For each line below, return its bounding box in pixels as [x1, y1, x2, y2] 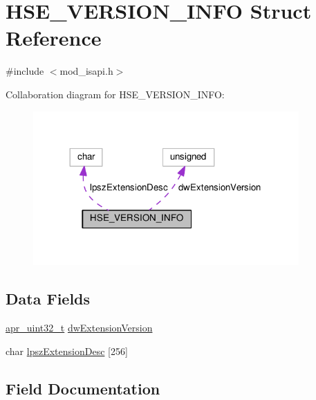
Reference [6, 24, 102, 52]
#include [6, 64, 44, 78]
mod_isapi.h [59, 64, 113, 78]
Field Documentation [6, 377, 160, 399]
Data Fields [6, 288, 91, 309]
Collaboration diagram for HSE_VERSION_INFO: [6, 87, 225, 101]
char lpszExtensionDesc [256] [6, 343, 128, 358]
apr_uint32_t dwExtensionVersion [6, 320, 153, 335]
